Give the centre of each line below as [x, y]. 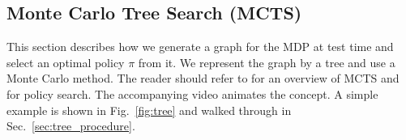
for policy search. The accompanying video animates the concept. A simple [192, 93]
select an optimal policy [66, 62]
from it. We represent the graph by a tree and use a [267, 62]
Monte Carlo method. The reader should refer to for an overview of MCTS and [203, 78]
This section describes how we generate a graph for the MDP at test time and [200, 47]
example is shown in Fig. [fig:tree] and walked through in [149, 110]
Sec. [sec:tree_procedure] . [71, 126]
